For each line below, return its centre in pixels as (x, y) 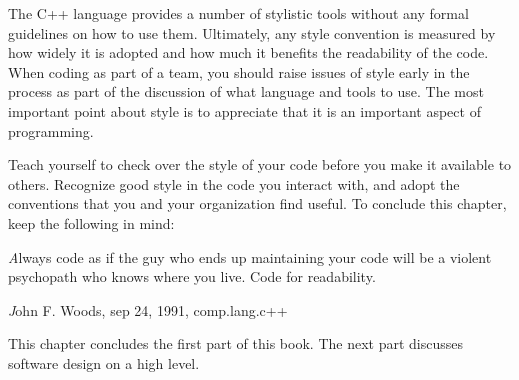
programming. (51, 130)
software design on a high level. (104, 362)
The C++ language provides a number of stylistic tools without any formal (238, 13)
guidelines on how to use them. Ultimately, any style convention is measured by (252, 32)
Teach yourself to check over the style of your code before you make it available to (260, 164)
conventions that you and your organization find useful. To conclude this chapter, (257, 203)
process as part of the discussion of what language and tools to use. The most (246, 91)
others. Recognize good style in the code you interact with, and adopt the (234, 183)
